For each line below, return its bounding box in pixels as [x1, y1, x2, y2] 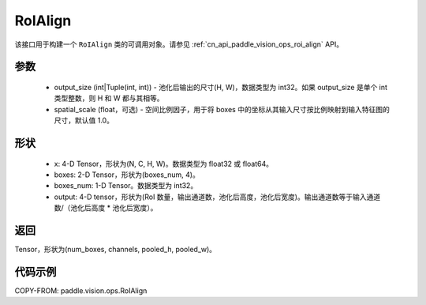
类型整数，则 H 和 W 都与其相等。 [54, 93, 164, 103]
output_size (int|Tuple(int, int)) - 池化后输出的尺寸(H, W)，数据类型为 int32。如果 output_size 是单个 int [54, 82, 388, 92]
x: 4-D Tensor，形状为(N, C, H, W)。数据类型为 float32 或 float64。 [54, 159, 274, 168]
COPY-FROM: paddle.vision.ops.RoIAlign [14, 285, 148, 296]
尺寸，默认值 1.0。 [54, 115, 114, 126]
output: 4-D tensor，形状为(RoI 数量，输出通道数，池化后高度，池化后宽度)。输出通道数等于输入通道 [54, 192, 381, 201]
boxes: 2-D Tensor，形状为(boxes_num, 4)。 [54, 170, 200, 179]
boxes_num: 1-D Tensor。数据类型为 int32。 [54, 181, 198, 190]
